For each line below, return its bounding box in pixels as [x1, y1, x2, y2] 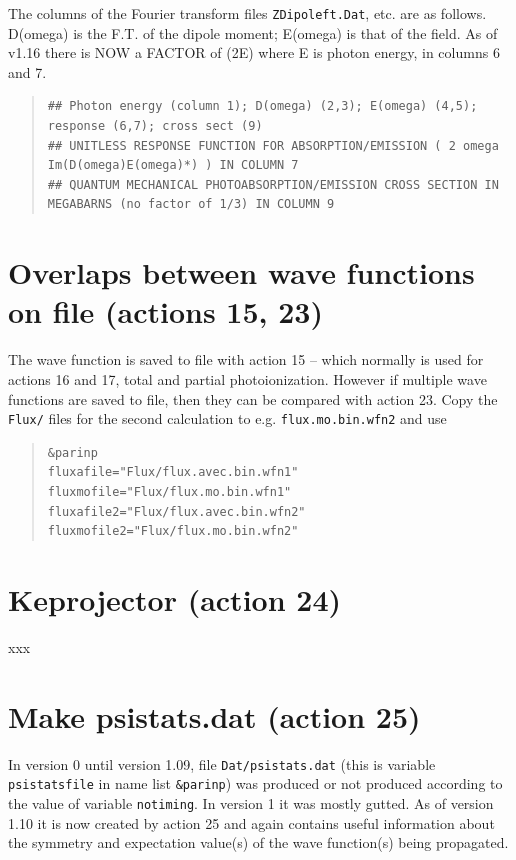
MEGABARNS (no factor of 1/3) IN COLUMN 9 [47, 197, 335, 212]
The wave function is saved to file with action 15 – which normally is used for [8, 349, 484, 370]
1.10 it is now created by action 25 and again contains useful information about [8, 812, 495, 833]
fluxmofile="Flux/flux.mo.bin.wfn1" [47, 484, 292, 499]
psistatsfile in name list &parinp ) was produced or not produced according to [8, 773, 503, 794]
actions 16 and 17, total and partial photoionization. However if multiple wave [8, 368, 487, 389]
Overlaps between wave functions [8, 252, 475, 293]
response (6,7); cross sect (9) [47, 119, 263, 134]
